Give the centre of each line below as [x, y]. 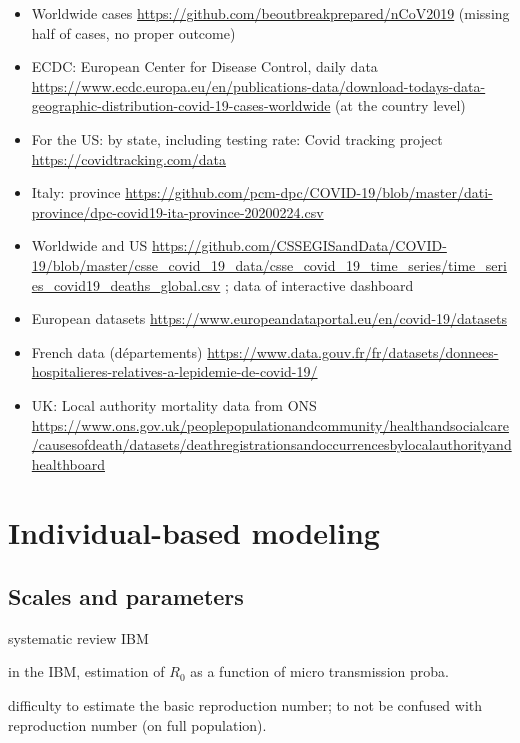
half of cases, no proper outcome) [133, 32]
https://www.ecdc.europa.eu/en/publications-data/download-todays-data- [258, 85]
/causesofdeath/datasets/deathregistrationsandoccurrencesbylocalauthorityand [271, 444]
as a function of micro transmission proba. [319, 671]
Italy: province [76, 192]
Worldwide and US [89, 245]
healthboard [68, 463]
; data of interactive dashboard [319, 284]
